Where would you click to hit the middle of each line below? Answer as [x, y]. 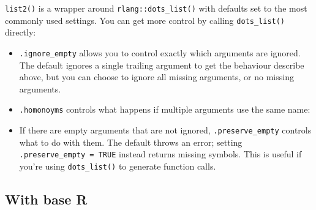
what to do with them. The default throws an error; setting [131, 142]
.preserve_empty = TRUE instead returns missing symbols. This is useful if [160, 154]
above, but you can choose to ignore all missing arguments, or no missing [156, 77]
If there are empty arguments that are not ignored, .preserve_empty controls [165, 130]
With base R [46, 199]
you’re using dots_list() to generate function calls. [118, 166]
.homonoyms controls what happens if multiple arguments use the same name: [165, 109]
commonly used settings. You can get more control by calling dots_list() [145, 20]
